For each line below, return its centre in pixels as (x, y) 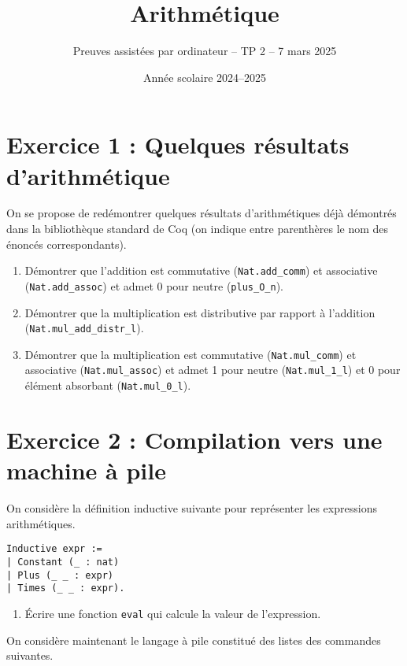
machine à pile (86, 470)
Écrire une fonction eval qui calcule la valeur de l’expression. (173, 613)
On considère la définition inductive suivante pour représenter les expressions (192, 508)
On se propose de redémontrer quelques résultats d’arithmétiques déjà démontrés (202, 213)
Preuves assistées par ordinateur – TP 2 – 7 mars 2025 (205, 51)
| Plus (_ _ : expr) (60, 575)
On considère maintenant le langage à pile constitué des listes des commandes (194, 640)
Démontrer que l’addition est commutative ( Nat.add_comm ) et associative (201, 270)
